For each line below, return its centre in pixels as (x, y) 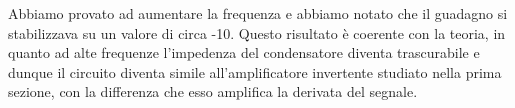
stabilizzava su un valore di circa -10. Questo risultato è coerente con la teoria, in (257, 32)
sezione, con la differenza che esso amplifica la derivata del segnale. (213, 91)
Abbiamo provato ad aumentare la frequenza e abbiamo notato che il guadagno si (258, 13)
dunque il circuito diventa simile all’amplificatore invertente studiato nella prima (255, 71)
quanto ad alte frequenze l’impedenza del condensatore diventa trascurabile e (244, 52)
